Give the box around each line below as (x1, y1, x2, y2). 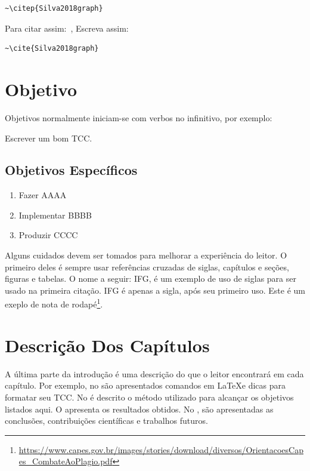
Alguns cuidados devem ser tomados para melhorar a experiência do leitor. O (5, 249, 287, 261)
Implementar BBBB (18, 208, 92, 221)
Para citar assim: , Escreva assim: (5, 21, 129, 34)
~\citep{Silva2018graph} (5, 4, 103, 13)
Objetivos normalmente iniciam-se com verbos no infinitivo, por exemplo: (5, 111, 272, 124)
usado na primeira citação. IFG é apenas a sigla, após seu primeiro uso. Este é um (5, 284, 305, 296)
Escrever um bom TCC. (5, 131, 92, 144)
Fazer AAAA (18, 189, 67, 201)
